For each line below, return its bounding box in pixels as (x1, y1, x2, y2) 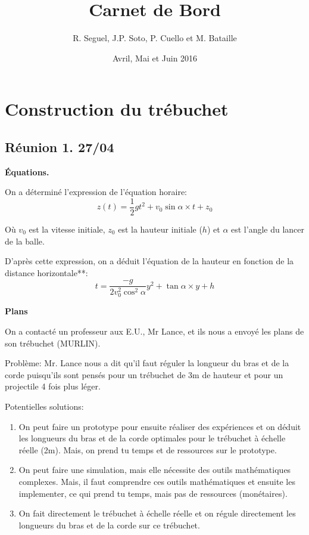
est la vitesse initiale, (29, 222, 105, 235)
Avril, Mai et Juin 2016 (112, 51, 198, 64)
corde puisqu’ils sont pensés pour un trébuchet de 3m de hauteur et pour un (5, 368, 283, 381)
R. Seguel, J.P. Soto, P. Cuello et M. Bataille (73, 32, 237, 44)
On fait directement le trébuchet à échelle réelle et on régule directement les (18, 507, 296, 519)
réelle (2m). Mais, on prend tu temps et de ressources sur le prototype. (18, 443, 277, 456)
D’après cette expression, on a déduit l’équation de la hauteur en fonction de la (5, 255, 294, 267)
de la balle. (5, 234, 45, 247)
